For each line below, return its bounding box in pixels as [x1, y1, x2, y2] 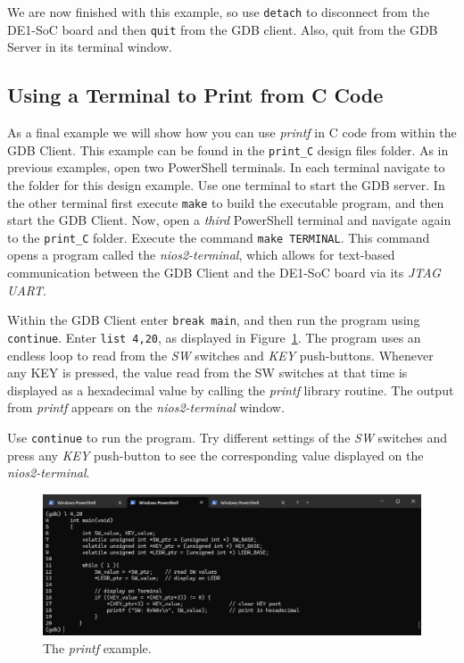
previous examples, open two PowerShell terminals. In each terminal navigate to [7, 158, 445, 177]
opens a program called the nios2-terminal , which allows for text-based [7, 245, 395, 264]
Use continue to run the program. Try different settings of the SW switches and [7, 427, 448, 446]
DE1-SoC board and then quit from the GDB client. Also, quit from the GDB [7, 20, 438, 38]
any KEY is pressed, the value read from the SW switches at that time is [7, 363, 408, 382]
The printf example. [43, 638, 152, 657]
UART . [7, 280, 46, 299]
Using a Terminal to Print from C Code [7, 81, 384, 109]
